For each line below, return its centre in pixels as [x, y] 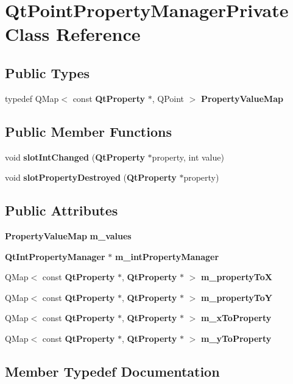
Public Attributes [62, 210]
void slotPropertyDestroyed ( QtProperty [91, 177]
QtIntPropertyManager [55, 256]
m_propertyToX [236, 277]
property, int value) [188, 157]
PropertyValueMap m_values [68, 235]
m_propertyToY [236, 297]
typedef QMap [32, 98]
